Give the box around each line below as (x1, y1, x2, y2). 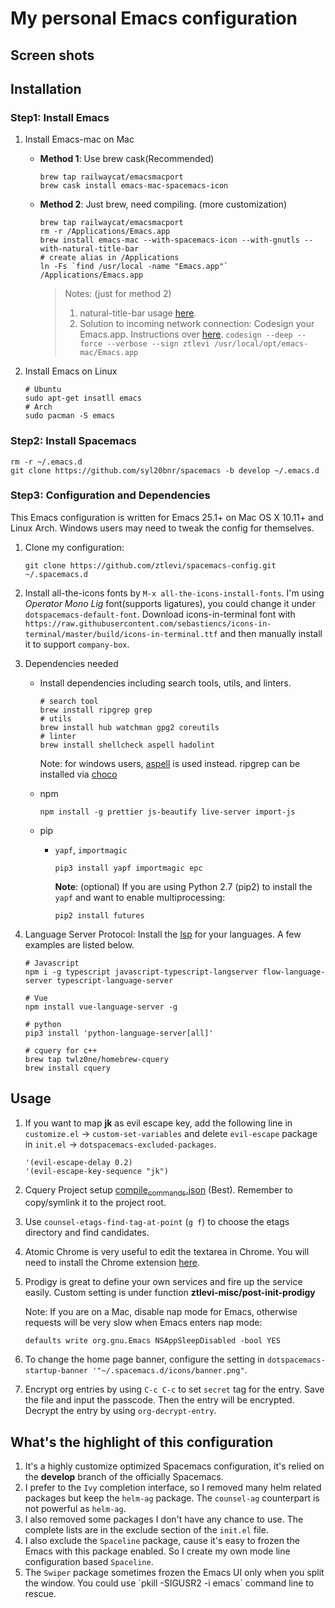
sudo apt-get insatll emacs (24, 393, 142, 404)
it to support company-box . (24, 638, 130, 650)
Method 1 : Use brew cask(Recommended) (39, 153, 215, 165)
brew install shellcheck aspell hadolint (39, 740, 215, 750)
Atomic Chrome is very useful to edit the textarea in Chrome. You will (24, 1246, 310, 1258)
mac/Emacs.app (79, 348, 139, 358)
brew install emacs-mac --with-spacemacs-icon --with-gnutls (39, 235, 300, 246)
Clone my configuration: (24, 541, 125, 553)
